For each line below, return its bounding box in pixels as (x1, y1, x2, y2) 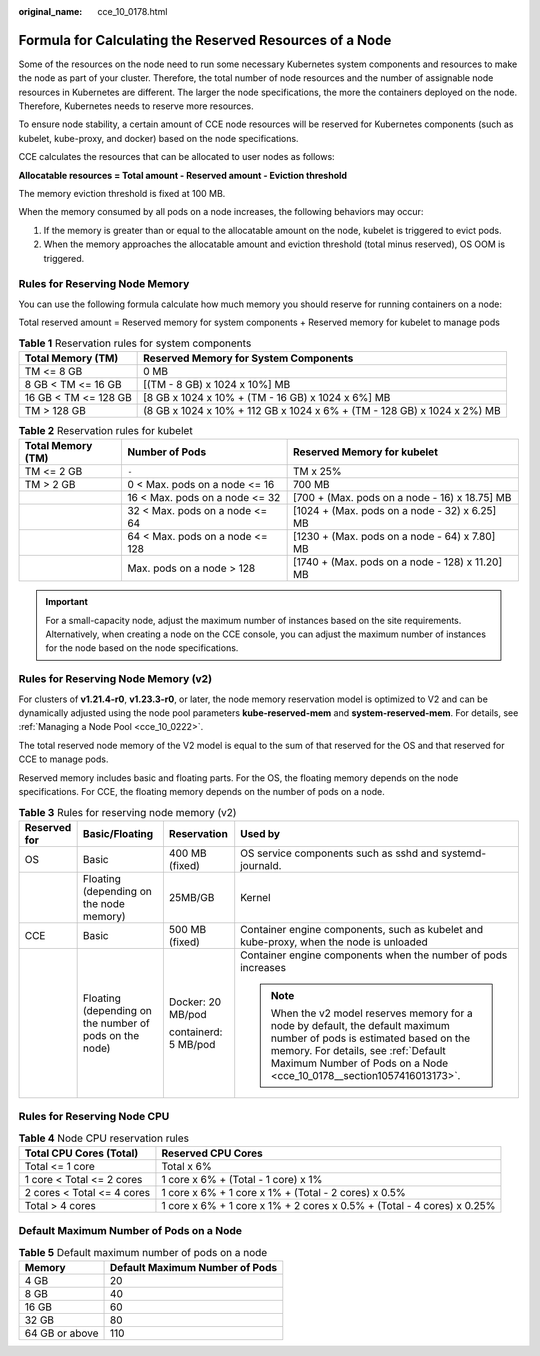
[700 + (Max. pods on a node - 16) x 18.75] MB (292, 491, 512, 505)
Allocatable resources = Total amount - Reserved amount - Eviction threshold (18, 169, 348, 181)
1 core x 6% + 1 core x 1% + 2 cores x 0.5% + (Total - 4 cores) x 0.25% (161, 1198, 496, 1212)
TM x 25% (292, 465, 342, 479)
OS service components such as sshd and (240, 846, 439, 860)
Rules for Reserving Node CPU (18, 1110, 170, 1124)
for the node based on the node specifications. (45, 642, 239, 654)
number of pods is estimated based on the (270, 1031, 471, 1045)
